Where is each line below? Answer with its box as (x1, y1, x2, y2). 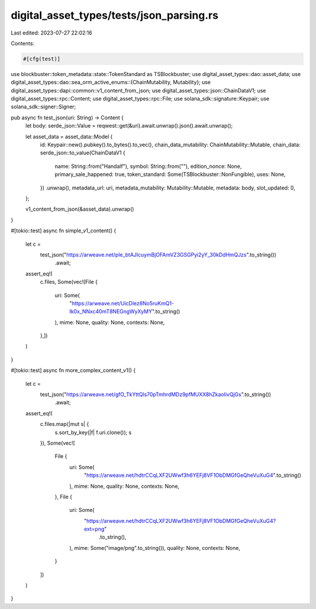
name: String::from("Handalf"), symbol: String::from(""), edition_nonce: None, (54, 163, 242, 170)
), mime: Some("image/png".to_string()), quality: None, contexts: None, (69, 544, 241, 551)
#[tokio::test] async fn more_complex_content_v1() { (11, 367, 136, 374)
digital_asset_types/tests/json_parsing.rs (11, 9, 219, 22)
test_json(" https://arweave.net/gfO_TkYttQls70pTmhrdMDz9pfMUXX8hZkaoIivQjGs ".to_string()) (40, 391, 272, 398)
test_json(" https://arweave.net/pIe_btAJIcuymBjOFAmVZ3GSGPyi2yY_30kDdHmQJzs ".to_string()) (40, 251, 277, 258)
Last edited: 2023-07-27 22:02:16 (11, 29, 92, 36)
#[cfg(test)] (23, 56, 61, 62)
